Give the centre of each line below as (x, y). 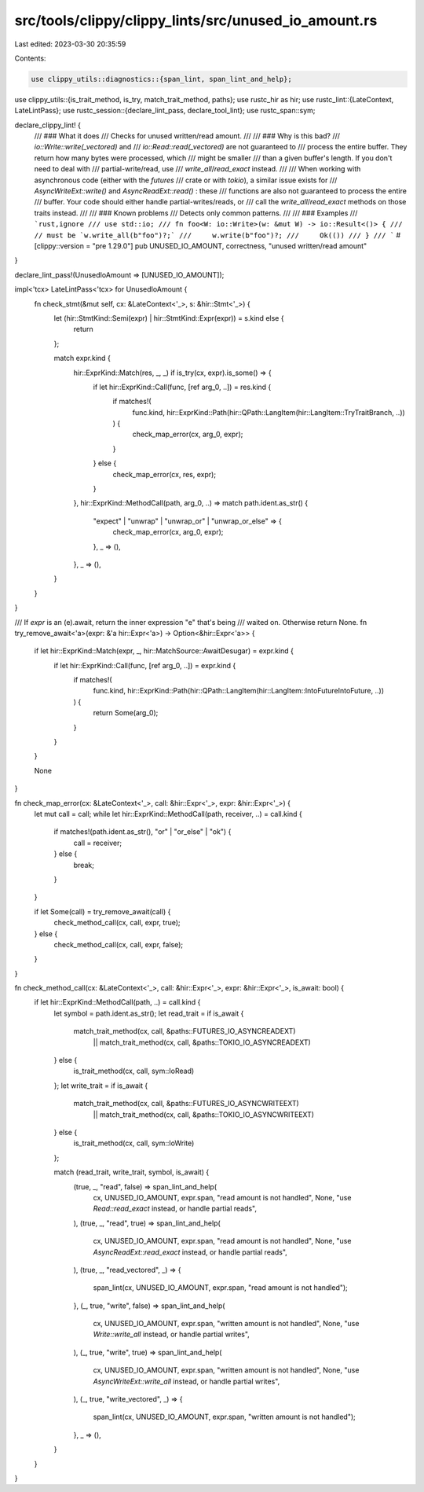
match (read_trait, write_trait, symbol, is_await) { (132, 1172)
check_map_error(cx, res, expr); (164, 474)
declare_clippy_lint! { (48, 125)
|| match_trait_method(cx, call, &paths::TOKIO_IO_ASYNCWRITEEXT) (203, 1114)
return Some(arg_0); (126, 713)
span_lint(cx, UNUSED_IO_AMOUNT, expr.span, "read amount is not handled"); (221, 1288)
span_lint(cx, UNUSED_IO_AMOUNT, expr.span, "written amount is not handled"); (225, 1417)
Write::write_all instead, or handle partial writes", (172, 1334)
